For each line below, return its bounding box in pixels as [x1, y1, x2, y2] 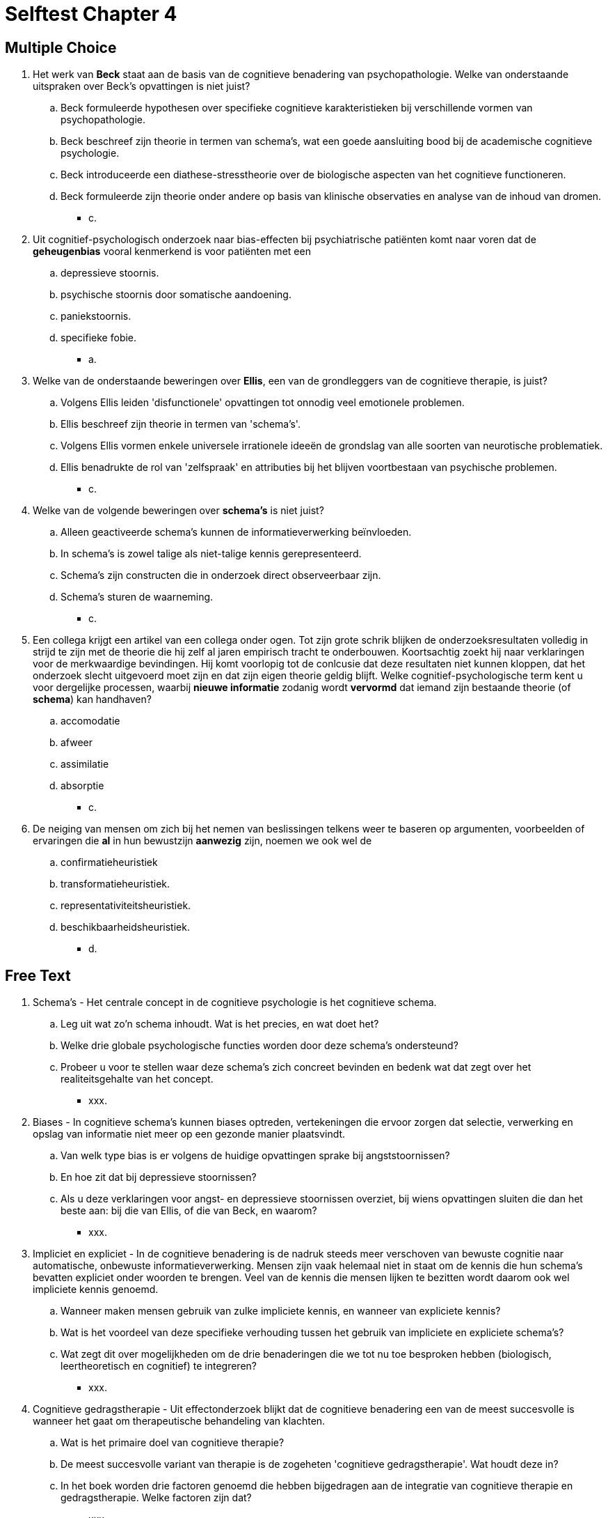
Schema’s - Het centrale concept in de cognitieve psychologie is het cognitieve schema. [33, 996, 437, 1009]
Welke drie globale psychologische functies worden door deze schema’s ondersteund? [61, 1039, 458, 1052]
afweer [61, 736, 93, 749]
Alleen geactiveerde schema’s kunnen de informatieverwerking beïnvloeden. [61, 526, 412, 539]
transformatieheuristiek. [61, 878, 170, 890]
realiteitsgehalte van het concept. [61, 1073, 214, 1085]
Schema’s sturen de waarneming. [61, 591, 214, 603]
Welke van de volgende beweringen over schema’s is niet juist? [33, 504, 324, 517]
